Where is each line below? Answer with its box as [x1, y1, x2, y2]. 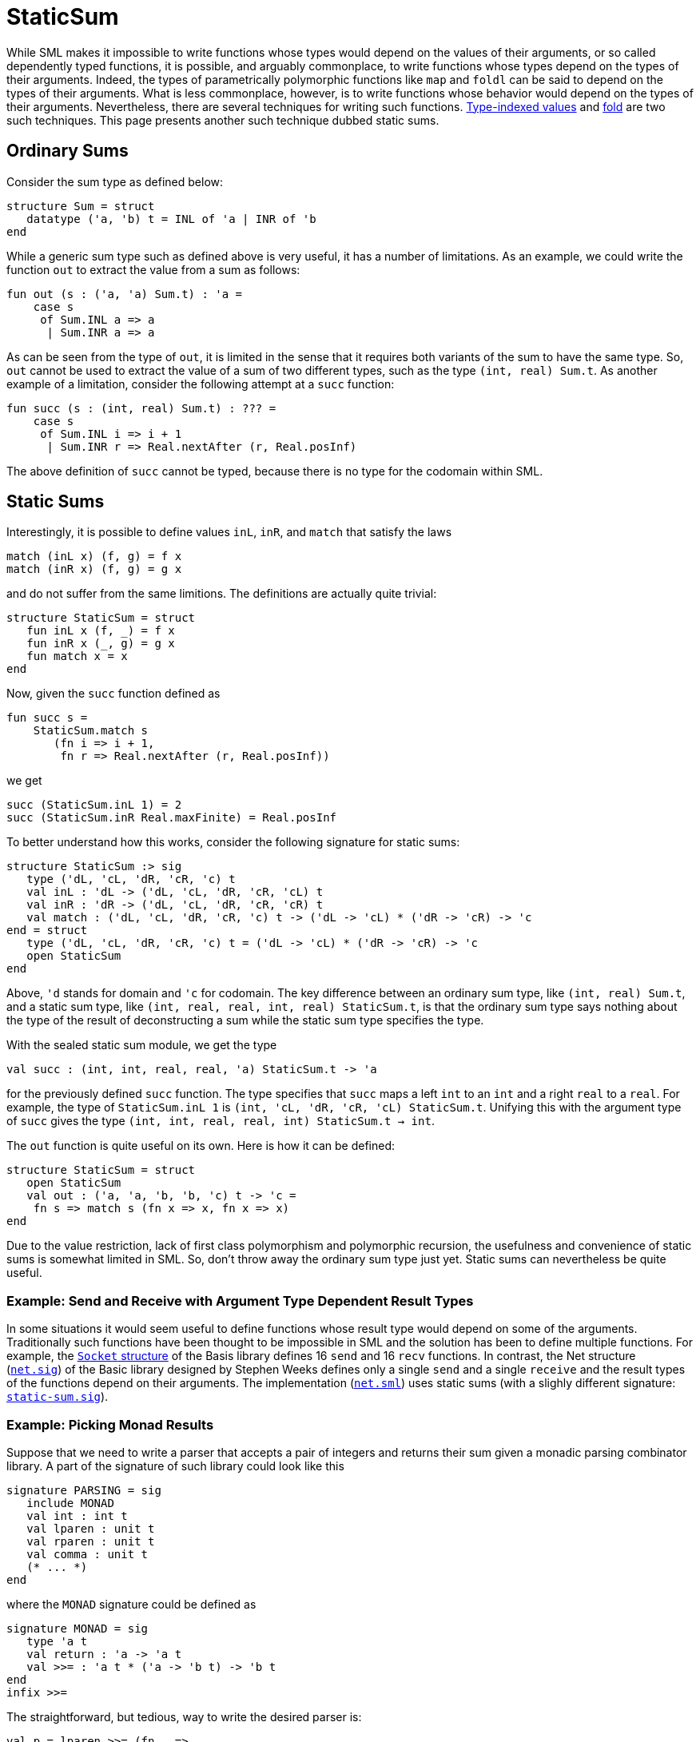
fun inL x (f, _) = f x [26, 624, 175, 638]
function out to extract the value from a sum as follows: [6, 262, 300, 276]
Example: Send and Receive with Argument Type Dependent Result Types [6, 1292, 474, 1309]
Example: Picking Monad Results [6, 1416, 214, 1433]
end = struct [6, 924, 88, 937]
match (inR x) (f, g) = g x [6, 563, 182, 576]
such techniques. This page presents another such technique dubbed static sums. [6, 113, 439, 127]
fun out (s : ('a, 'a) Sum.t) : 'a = [6, 287, 243, 300]
